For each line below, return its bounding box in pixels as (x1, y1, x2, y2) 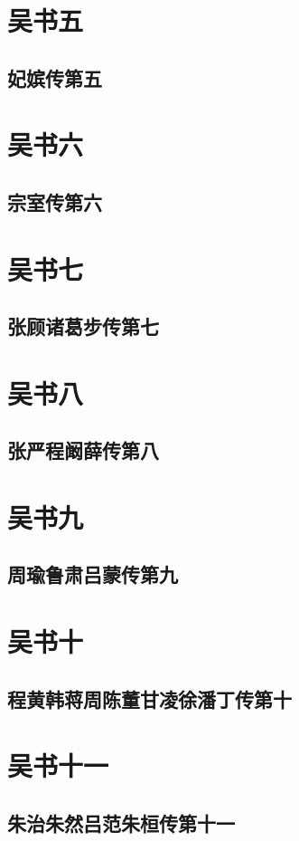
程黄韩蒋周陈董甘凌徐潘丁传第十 (7, 684, 292, 712)
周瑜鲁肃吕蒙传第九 (7, 560, 178, 588)
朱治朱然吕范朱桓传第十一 (7, 808, 235, 836)
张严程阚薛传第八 (7, 436, 159, 464)
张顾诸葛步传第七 (7, 312, 159, 340)
